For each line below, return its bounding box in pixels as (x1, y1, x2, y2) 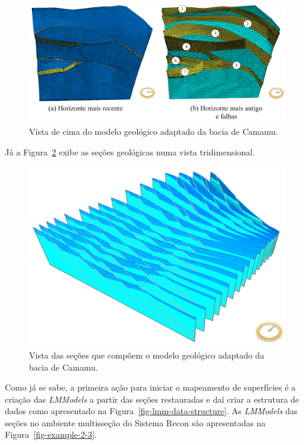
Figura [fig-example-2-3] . (5, 428, 97, 441)
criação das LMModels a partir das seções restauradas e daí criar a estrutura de (5, 392, 299, 405)
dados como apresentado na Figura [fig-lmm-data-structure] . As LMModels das (5, 404, 298, 417)
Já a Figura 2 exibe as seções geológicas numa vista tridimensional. (5, 146, 255, 158)
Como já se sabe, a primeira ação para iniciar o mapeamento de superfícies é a (5, 381, 296, 394)
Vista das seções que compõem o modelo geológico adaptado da (29, 348, 265, 361)
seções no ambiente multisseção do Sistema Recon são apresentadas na (5, 416, 266, 429)
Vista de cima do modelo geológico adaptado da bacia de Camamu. (29, 125, 278, 138)
